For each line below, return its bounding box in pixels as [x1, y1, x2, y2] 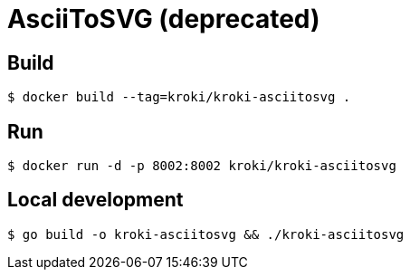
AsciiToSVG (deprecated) [7, 4, 320, 34]
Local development [7, 188, 184, 212]
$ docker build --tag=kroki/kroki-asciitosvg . [7, 90, 351, 105]
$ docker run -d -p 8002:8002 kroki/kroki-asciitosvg [7, 158, 396, 174]
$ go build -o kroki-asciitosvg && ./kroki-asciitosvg [7, 226, 405, 242]
